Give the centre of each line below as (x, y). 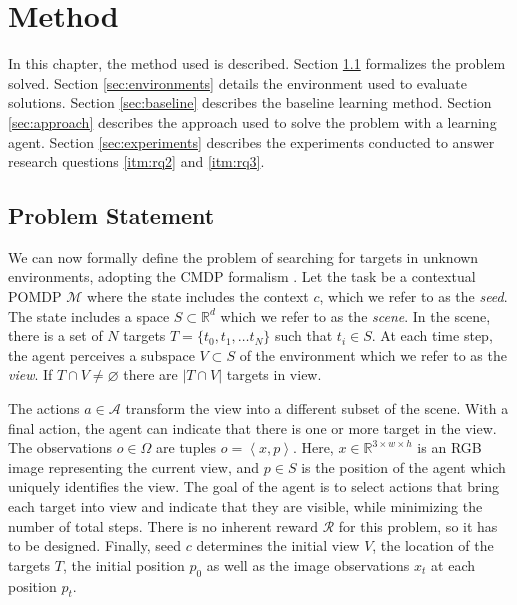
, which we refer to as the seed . (413, 296)
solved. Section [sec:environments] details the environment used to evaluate (237, 82)
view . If (30, 374)
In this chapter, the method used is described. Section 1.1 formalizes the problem (257, 63)
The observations (60, 447)
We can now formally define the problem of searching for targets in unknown (243, 256)
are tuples (186, 447)
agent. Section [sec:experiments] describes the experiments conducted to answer (251, 141)
